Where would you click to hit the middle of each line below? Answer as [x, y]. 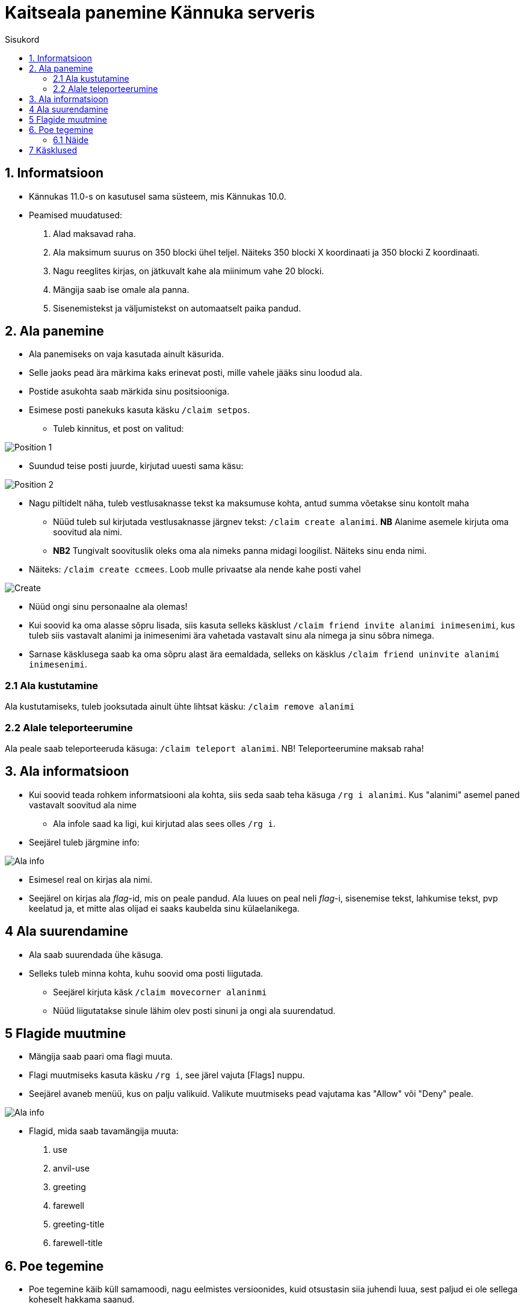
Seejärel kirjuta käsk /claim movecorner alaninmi [160, 992]
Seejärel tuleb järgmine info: [84, 842]
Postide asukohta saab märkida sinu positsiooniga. [129, 391]
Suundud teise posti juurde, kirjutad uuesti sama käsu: [136, 466]
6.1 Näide [71, 140]
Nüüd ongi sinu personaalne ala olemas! [108, 607]
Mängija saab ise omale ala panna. [121, 289]
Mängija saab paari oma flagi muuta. [101, 1057]
